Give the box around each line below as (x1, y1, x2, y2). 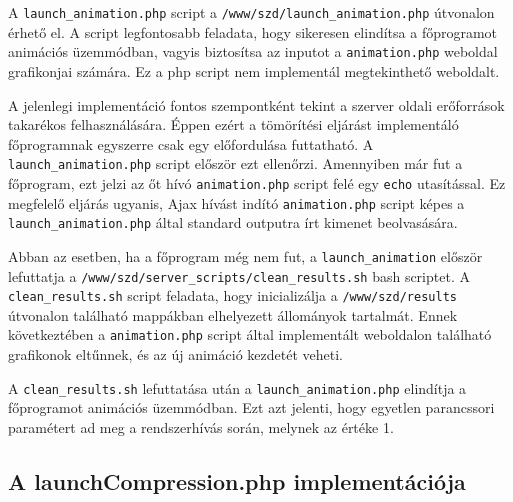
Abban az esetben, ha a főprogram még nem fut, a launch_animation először (8, 245, 483, 266)
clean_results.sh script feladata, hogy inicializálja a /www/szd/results (8, 285, 457, 306)
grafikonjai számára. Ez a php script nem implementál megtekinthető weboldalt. (8, 60, 500, 81)
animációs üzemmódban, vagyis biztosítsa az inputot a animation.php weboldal (8, 41, 498, 62)
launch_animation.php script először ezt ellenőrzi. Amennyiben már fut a (8, 153, 463, 174)
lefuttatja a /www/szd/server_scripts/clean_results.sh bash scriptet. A (8, 265, 470, 286)
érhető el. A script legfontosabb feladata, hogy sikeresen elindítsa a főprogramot (8, 21, 498, 42)
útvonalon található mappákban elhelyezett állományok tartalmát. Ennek (8, 304, 458, 325)
